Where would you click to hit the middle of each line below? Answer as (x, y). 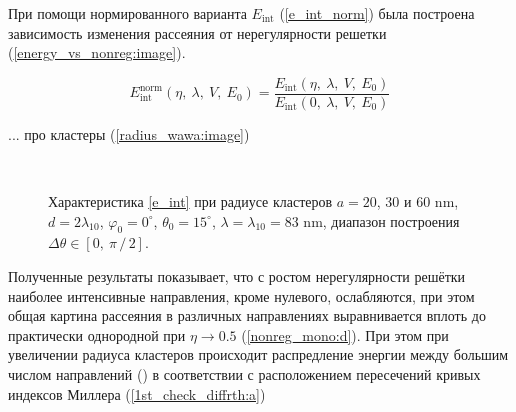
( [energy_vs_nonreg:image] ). (97, 52)
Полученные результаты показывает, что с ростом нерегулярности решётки (237, 276)
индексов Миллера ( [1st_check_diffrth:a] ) (137, 393)
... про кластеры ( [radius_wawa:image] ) (129, 133)
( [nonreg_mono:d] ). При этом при (345, 334)
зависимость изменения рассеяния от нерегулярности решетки (197, 32)
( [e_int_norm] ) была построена (377, 13)
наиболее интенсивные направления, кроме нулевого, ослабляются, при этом (241, 295)
